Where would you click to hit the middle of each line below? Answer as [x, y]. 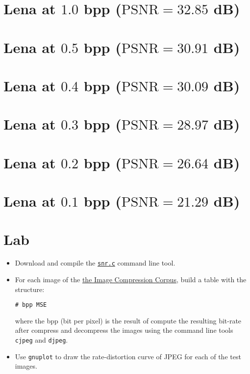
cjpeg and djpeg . [41, 340]
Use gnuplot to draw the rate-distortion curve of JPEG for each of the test [128, 356]
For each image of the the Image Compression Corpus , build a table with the [131, 280]
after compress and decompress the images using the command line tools [124, 330]
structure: [30, 289]
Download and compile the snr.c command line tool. [95, 263]
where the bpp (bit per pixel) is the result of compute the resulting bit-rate [128, 320]
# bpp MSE [31, 305]
